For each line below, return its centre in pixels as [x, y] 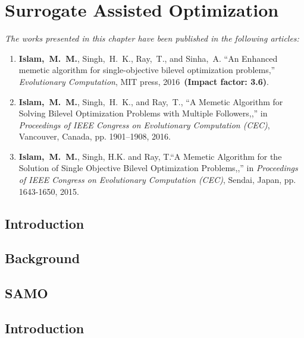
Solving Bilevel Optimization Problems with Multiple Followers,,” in [143, 113]
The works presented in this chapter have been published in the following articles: [152, 38]
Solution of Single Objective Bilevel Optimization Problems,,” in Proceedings [158, 168]
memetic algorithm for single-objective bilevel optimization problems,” [147, 70]
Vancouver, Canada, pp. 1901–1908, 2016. [95, 136]
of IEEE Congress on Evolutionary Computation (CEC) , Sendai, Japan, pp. [157, 180]
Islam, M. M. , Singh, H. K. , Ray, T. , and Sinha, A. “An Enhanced [148, 58]
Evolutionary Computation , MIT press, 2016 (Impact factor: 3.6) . [144, 81]
